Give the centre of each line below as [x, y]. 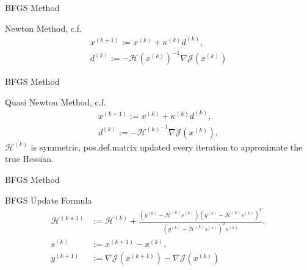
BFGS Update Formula [49, 200]
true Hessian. [29, 159]
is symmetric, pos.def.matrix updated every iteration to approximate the [167, 147]
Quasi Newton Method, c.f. [56, 101]
